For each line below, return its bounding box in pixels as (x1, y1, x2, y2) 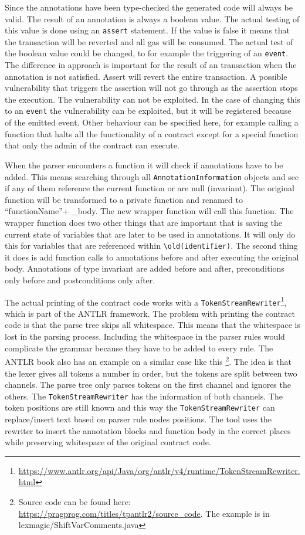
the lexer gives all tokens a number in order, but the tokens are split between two (5, 367, 297, 379)
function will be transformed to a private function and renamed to (5, 193, 243, 205)
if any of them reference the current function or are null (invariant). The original (5, 182, 294, 194)
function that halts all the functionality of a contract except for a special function (5, 127, 299, 140)
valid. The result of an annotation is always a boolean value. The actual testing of (5, 12, 300, 25)
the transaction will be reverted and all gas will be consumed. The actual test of (5, 35, 293, 48)
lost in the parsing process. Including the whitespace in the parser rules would (5, 330, 285, 343)
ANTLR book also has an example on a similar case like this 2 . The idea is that (5, 354, 292, 367)
